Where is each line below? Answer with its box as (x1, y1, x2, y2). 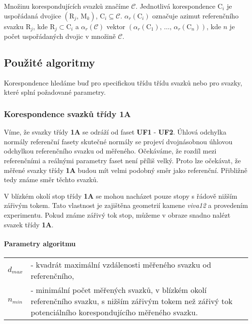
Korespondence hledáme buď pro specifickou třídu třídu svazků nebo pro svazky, (4, 77, 242, 87)
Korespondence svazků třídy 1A (4, 107, 131, 119)
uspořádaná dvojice (4, 10, 61, 20)
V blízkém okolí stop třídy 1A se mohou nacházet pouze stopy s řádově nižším (4, 190, 237, 201)
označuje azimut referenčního (152, 10, 239, 20)
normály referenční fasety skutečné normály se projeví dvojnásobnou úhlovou (4, 136, 233, 146)
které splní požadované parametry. (4, 87, 106, 97)
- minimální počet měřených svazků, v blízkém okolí (31, 284, 207, 295)
